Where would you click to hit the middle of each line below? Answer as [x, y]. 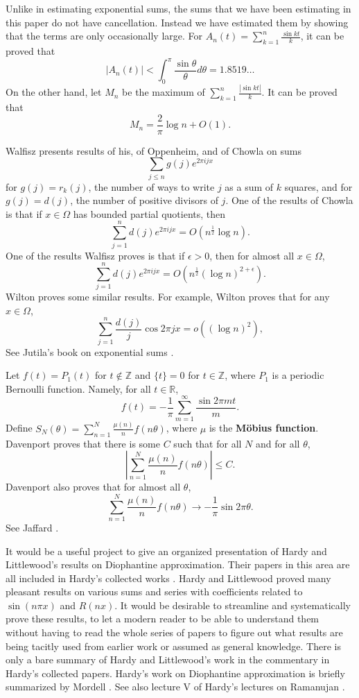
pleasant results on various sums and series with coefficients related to [154, 591]
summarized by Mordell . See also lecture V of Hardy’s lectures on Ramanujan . [175, 687]
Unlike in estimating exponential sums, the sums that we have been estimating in [178, 8]
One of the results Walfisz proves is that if [95, 255]
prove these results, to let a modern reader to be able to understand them [163, 619]
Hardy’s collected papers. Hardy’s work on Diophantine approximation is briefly [176, 673]
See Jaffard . [32, 527]
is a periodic [298, 375]
